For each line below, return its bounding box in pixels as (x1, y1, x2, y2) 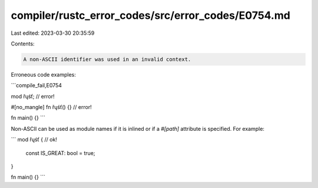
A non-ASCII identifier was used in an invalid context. (23, 56, 191, 62)
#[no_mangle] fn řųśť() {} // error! (11, 104, 92, 111)
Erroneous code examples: (11, 71, 76, 78)
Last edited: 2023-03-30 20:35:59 (11, 29, 95, 37)
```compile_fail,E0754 (11, 82, 62, 89)
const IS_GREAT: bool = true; (25, 149, 95, 156)
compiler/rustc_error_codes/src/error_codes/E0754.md (11, 9, 291, 22)
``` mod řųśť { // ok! (11, 136, 57, 143)
